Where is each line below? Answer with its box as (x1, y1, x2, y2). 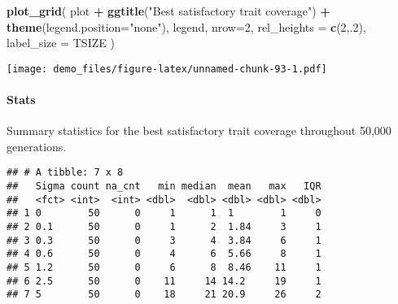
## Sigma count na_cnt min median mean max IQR (7, 180, 321, 193)
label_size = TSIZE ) (7, 34, 115, 51)
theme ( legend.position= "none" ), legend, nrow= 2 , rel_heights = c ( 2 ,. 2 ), (7, 18, 366, 35)
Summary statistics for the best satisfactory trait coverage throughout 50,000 (7, 122, 391, 139)
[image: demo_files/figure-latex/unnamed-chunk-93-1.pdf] (7, 63, 327, 75)
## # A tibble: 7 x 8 (7, 167, 124, 179)
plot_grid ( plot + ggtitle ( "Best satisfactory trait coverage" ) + (7, 2, 330, 19)
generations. (7, 137, 67, 154)
